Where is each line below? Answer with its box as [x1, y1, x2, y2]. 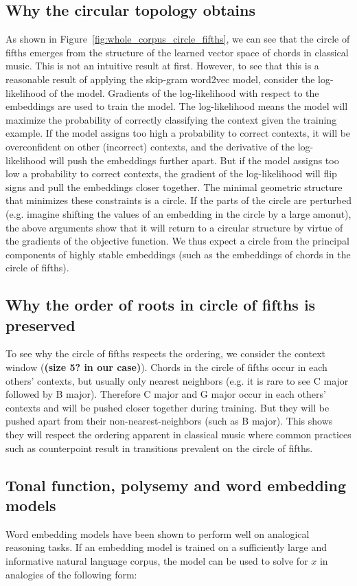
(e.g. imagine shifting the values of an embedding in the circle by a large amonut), [5, 206, 352, 221]
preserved [5, 314, 76, 335]
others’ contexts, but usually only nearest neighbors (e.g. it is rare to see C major [5, 373, 349, 387]
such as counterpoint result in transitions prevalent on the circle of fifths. [5, 440, 313, 455]
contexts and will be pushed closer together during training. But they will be [5, 400, 330, 414]
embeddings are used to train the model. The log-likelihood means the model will [5, 99, 348, 113]
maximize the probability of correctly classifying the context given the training [5, 112, 337, 126]
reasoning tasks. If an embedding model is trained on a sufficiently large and [5, 540, 327, 554]
